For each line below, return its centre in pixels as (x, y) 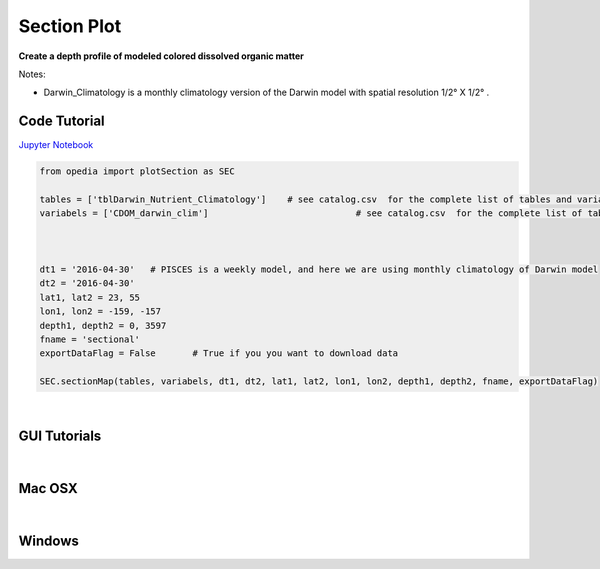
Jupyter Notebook (56, 145)
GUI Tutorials (60, 435)
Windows (48, 540)
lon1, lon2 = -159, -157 (100, 311)
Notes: (32, 74)
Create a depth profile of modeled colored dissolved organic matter (161, 56)
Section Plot (70, 26)
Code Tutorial (61, 121)
